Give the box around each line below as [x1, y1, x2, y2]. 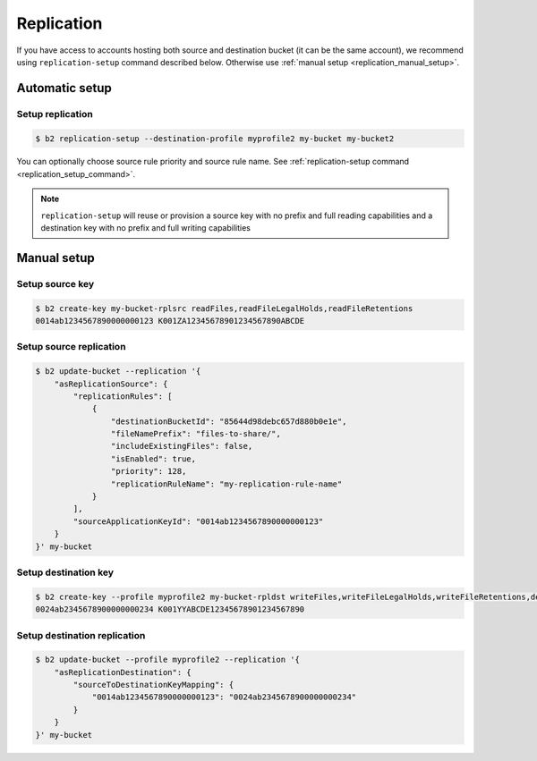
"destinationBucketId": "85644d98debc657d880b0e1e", [110, 416, 347, 427]
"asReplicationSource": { [54, 378, 168, 389]
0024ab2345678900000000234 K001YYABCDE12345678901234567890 [35, 605, 305, 614]
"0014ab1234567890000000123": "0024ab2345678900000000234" [91, 692, 357, 702]
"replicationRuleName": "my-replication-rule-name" [110, 478, 343, 489]
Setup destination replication [16, 629, 146, 641]
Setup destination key [16, 566, 115, 579]
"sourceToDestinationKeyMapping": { [72, 680, 234, 690]
